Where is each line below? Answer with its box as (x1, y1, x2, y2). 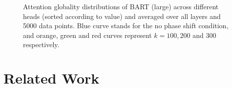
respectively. (23, 39, 60, 50)
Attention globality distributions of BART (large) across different (23, 1, 219, 11)
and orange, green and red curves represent (23, 30, 152, 40)
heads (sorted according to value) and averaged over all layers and (23, 11, 221, 21)
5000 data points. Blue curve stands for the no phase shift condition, (23, 20, 229, 31)
